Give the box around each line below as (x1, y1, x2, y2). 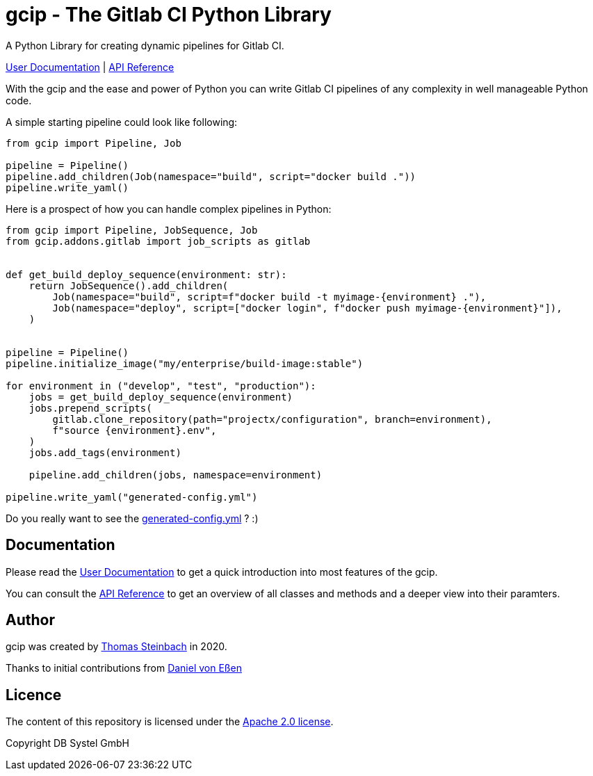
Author (6, 611, 55, 629)
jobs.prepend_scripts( (29, 402, 152, 414)
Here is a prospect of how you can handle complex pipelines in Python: (6, 202, 332, 215)
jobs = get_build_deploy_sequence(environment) (29, 391, 293, 403)
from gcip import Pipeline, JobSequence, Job (6, 224, 258, 236)
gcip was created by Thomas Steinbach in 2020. (6, 640, 227, 653)
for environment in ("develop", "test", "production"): (6, 380, 316, 391)
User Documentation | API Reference (6, 60, 174, 73)
